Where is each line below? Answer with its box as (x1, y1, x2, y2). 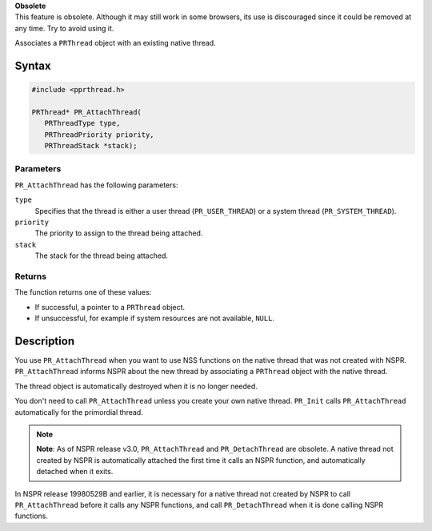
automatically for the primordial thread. (14, 407, 143, 416)
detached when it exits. (36, 467, 114, 477)
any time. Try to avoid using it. (14, 23, 114, 33)
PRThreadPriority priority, (44, 130, 155, 139)
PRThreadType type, (44, 119, 121, 128)
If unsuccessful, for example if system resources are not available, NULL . (34, 313, 275, 324)
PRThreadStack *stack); (44, 141, 138, 151)
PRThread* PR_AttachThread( (31, 107, 142, 116)
